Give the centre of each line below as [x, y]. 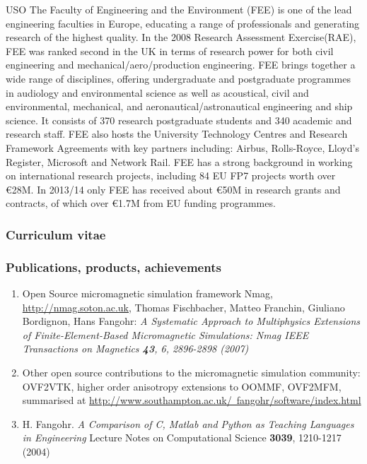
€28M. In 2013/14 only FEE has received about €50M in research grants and [173, 189]
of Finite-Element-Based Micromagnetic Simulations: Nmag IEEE [165, 334]
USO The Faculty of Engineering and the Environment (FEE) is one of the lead [179, 9]
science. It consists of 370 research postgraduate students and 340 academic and [179, 120]
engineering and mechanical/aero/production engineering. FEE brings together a [181, 65]
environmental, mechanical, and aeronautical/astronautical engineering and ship [179, 106]
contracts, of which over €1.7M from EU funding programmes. [141, 203]
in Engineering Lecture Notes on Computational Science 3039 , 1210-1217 [182, 438]
